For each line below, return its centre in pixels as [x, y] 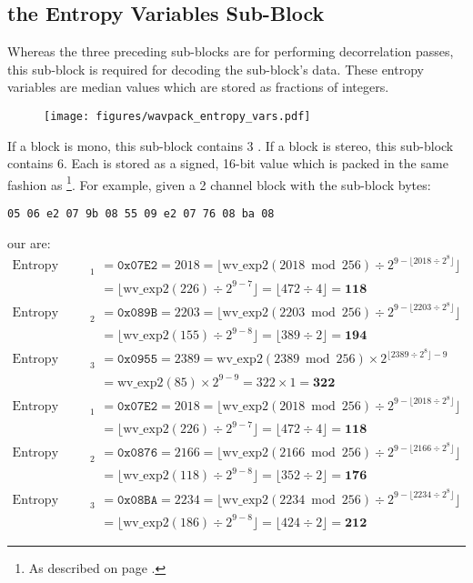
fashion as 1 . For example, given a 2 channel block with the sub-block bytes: [219, 183]
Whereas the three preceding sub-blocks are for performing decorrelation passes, [231, 51]
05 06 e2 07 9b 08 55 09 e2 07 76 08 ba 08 [141, 214]
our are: [29, 242]
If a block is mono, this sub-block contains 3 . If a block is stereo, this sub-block [231, 145]
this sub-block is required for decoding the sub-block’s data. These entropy [216, 69]
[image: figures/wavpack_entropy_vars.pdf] [177, 116]
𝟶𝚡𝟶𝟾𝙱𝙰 [137, 500]
